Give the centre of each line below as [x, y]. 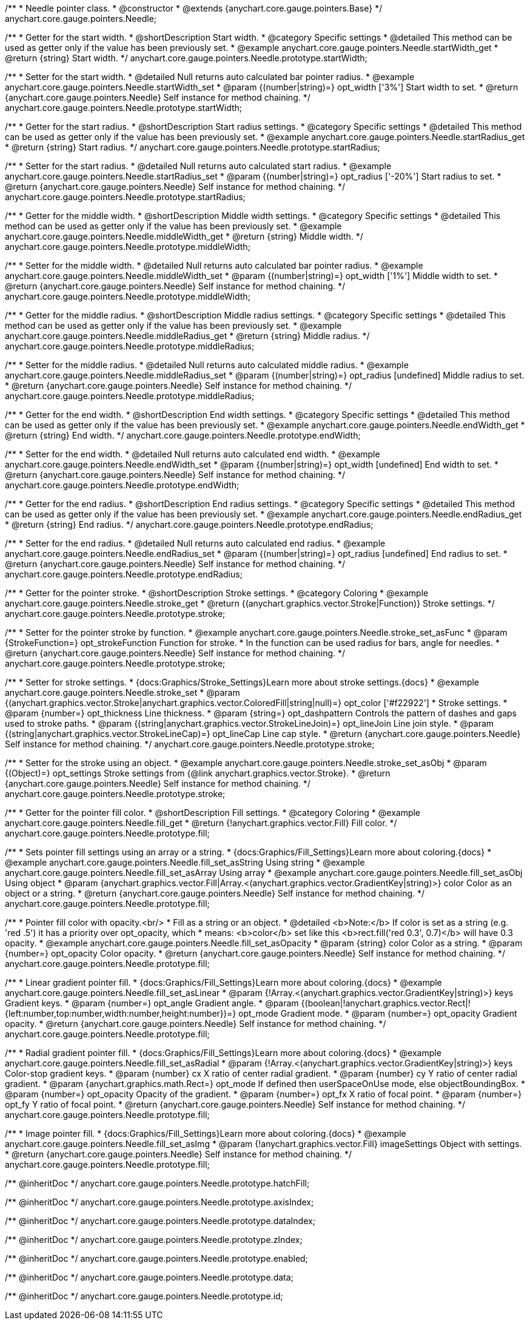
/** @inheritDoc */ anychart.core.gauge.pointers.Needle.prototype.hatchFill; [157, 1183]
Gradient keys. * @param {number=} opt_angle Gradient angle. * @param [152, 1003]
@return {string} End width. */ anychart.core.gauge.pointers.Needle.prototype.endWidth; [183, 435]
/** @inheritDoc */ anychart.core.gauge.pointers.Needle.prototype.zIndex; [154, 1240]
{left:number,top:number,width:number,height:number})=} [121, 1013]
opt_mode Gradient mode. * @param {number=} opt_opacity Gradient [378, 1013]
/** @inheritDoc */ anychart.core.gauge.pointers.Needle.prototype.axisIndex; [159, 1202]
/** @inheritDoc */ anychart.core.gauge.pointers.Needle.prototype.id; [144, 1296]
